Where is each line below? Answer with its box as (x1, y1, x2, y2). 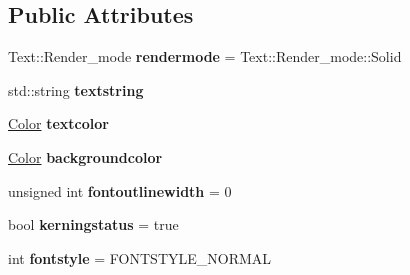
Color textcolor (8, 113, 109, 134)
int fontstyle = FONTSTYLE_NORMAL (8, 247, 272, 268)
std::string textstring (8, 79, 144, 100)
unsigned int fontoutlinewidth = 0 (8, 180, 232, 201)
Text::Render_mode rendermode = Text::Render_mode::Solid (8, 46, 402, 67)
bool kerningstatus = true (8, 214, 179, 235)
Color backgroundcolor (8, 146, 163, 167)
